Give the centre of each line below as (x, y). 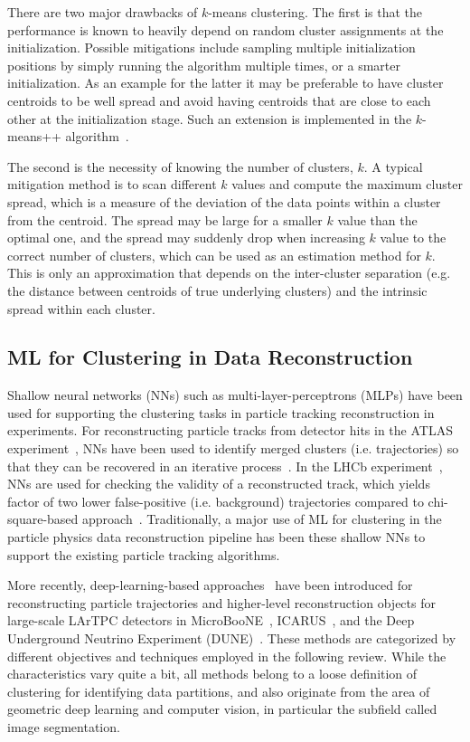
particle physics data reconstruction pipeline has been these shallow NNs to (216, 537)
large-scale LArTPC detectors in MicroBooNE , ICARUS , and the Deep (211, 620)
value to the (413, 238)
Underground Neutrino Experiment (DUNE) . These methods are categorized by (232, 638)
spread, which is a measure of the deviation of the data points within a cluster (224, 201)
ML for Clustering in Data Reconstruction (210, 357)
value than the (377, 219)
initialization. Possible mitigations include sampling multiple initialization (211, 48)
